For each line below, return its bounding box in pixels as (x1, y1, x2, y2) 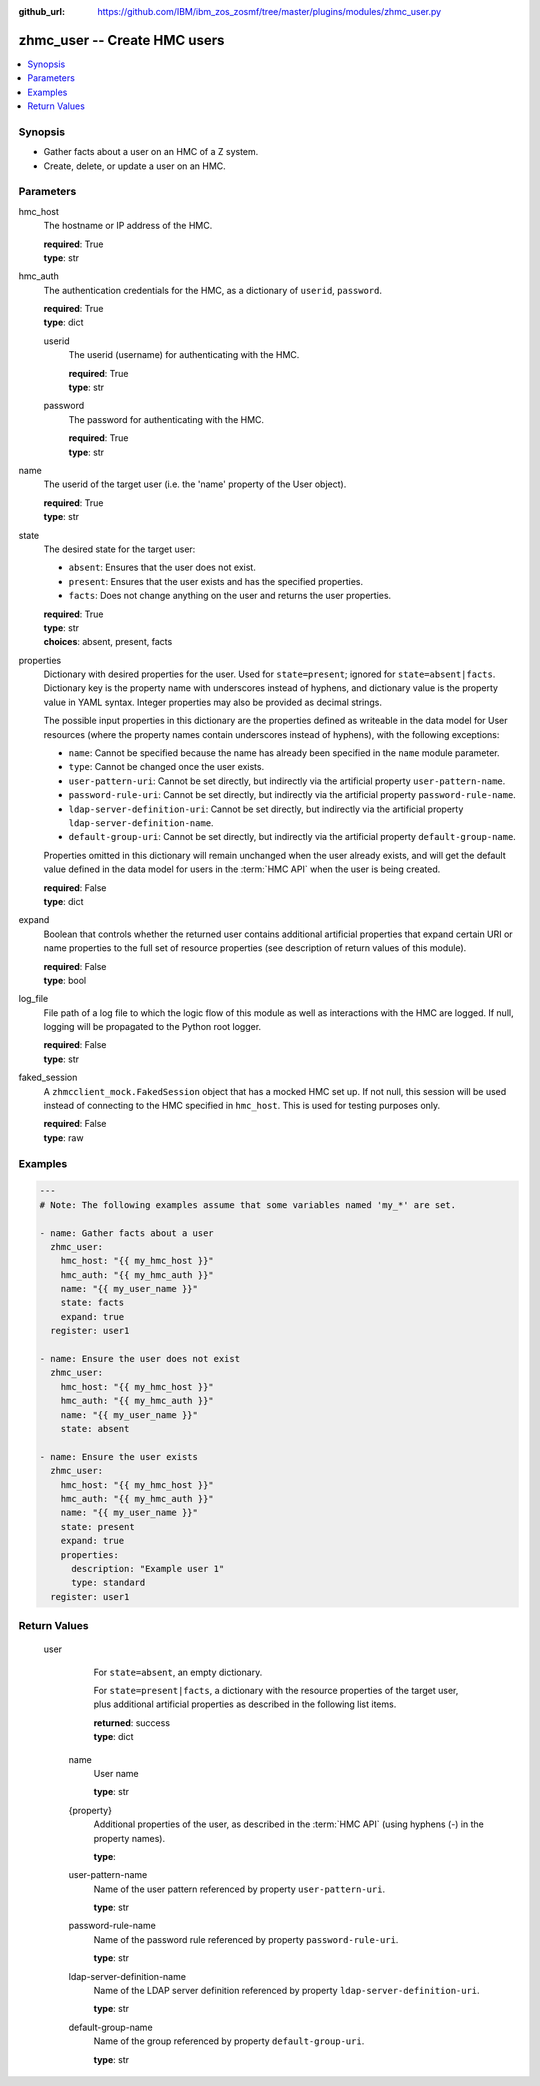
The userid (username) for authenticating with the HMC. (68, 349, 300, 361)
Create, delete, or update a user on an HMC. (43, 160, 227, 172)
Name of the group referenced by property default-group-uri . (93, 2035, 365, 2047)
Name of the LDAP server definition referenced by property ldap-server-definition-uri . (93, 1985, 480, 1997)
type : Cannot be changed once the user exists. (68, 761, 265, 773)
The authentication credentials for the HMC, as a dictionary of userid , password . (43, 284, 383, 296)
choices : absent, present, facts (43, 636, 173, 648)
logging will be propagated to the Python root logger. (43, 1021, 262, 1033)
